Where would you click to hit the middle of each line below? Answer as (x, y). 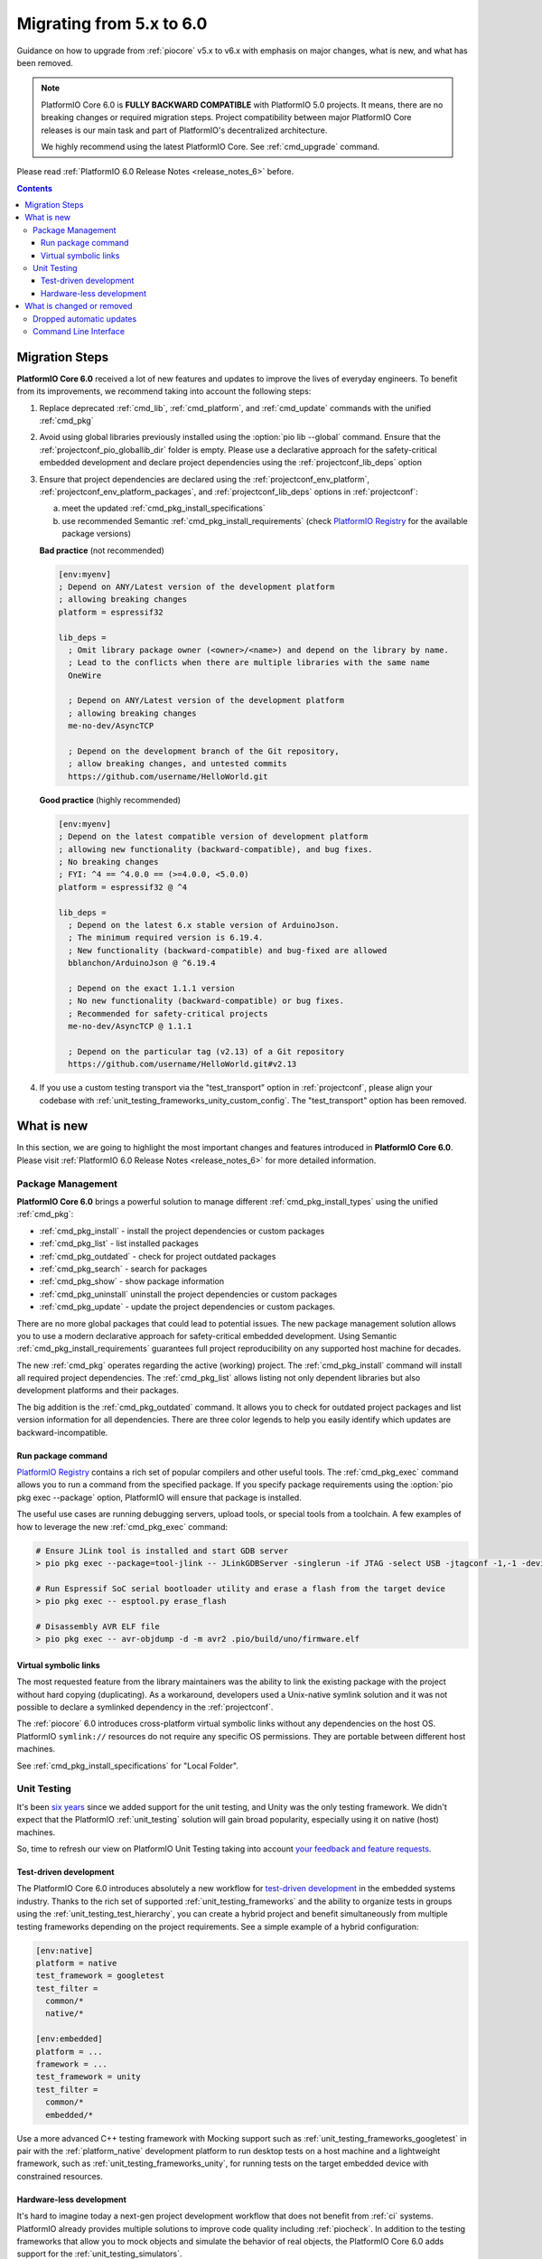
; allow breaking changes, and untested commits (178, 764)
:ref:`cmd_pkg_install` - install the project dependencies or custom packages (182, 1231)
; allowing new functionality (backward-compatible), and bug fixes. (215, 849)
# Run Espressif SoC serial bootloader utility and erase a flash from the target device (241, 1589)
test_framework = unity (89, 2077)
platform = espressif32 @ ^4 (123, 887)
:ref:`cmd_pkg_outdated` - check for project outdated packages (158, 1256)
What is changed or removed (79, 306)
